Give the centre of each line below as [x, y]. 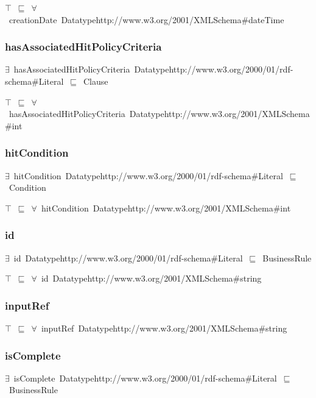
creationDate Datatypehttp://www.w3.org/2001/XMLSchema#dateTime [146, 19]
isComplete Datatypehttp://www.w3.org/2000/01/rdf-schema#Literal [145, 378]
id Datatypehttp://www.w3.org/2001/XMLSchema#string [151, 278]
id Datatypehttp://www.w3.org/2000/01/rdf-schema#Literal [128, 258]
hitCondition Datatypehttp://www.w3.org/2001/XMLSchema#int [166, 208]
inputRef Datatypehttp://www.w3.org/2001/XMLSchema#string [164, 328]
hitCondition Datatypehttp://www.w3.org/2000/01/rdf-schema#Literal [148, 175]
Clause [96, 81]
